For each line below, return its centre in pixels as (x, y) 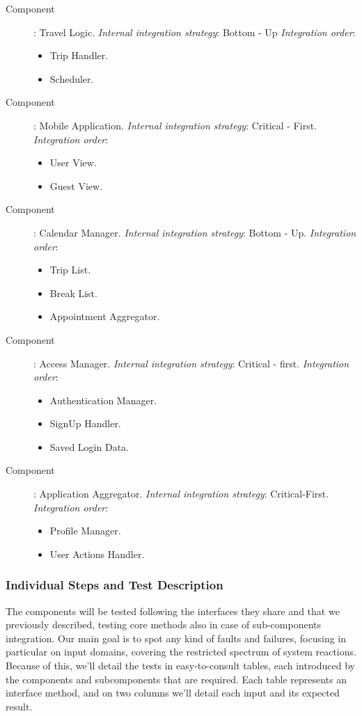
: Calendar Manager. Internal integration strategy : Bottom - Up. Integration (195, 232)
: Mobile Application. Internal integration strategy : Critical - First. (175, 125)
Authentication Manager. (103, 400)
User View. (73, 162)
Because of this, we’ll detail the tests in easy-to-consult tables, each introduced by (180, 666)
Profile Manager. (85, 531)
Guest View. (76, 185)
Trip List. (70, 270)
